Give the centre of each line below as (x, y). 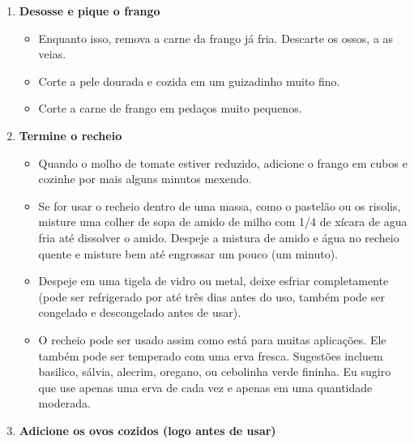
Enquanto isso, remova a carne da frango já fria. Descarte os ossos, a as (216, 38)
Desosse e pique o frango (90, 11)
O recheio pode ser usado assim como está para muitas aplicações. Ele (212, 339)
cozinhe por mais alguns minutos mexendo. (145, 179)
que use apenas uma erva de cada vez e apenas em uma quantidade (205, 387)
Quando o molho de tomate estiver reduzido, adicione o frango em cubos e (223, 162)
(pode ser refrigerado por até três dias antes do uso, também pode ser (211, 296)
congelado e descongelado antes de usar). (140, 312)
